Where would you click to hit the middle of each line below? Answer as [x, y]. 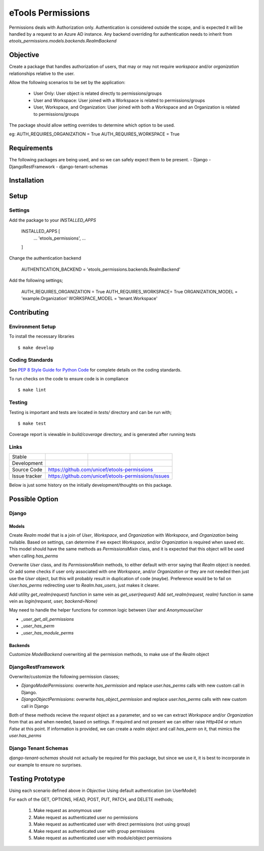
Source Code [27, 470]
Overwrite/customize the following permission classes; [64, 676]
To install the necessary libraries [42, 336]
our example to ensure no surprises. [45, 764]
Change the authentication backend [45, 258]
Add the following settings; [36, 281]
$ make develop [36, 348]
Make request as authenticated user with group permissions [94, 831]
